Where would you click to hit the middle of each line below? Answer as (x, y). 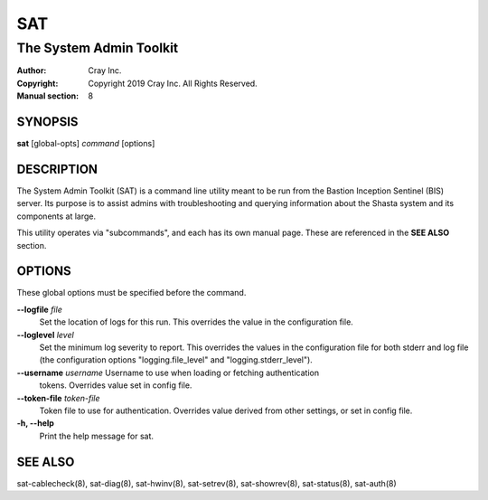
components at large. (56, 216)
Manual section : (48, 96)
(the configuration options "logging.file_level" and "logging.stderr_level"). (176, 360)
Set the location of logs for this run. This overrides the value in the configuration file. (197, 322)
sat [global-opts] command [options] (86, 144)
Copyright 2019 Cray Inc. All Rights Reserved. (173, 83)
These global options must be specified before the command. (131, 293)
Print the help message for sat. (96, 436)
